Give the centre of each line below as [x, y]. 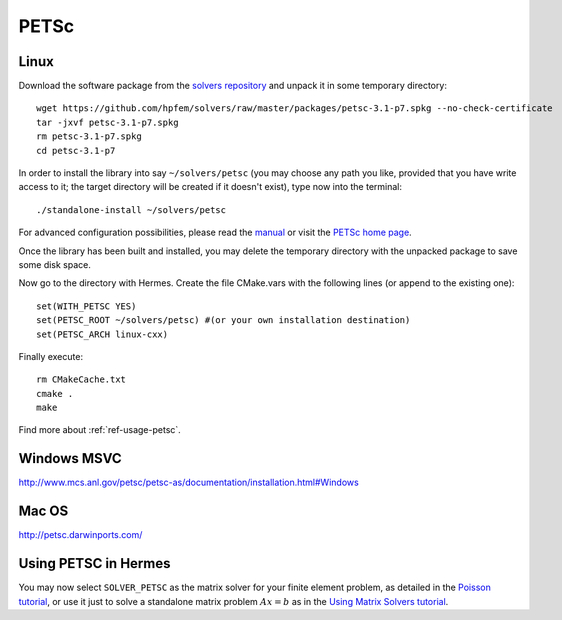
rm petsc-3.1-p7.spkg [89, 136]
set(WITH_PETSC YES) [86, 306]
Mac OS [43, 511]
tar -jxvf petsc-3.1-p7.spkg [107, 122]
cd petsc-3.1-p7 [76, 150]
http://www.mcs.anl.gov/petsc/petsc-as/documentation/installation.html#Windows [188, 482]
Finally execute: [51, 356]
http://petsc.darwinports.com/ [80, 535]
